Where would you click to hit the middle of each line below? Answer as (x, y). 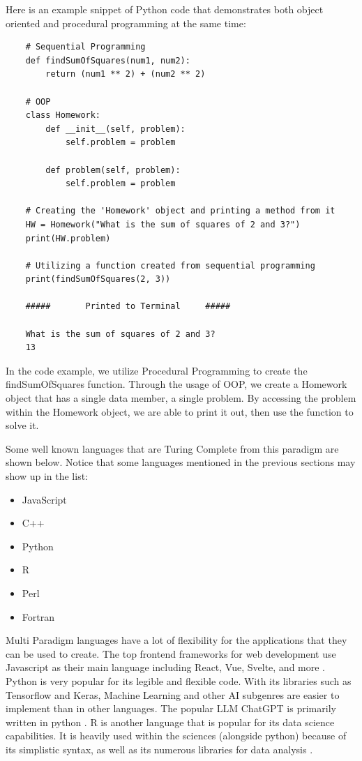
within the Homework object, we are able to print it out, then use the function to (180, 411)
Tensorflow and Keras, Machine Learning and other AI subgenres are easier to (173, 694)
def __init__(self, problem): (115, 129)
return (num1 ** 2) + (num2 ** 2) (126, 74)
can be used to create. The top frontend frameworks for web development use (171, 653)
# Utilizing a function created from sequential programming (170, 265)
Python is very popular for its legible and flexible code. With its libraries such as (179, 680)
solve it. (22, 425)
